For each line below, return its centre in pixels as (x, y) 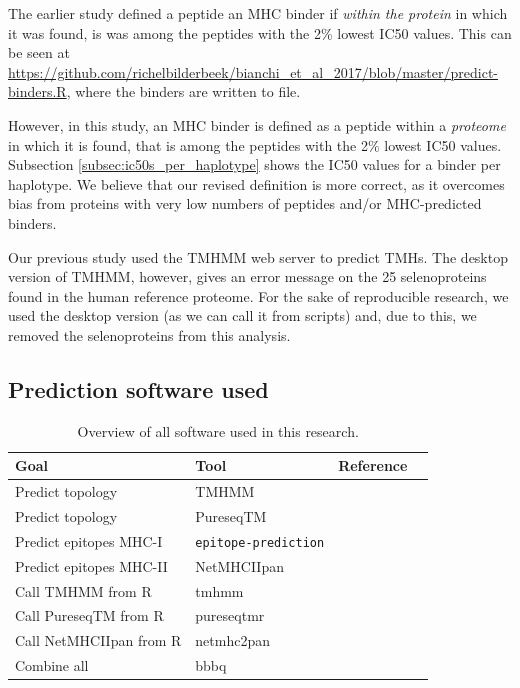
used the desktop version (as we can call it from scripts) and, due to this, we (242, 315)
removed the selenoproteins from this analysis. (149, 334)
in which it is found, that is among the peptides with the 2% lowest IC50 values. (255, 144)
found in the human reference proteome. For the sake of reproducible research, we (258, 295)
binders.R (37, 91)
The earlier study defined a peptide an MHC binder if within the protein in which (258, 13)
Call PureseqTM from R (89, 615)
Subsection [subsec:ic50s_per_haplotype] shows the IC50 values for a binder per (254, 164)
